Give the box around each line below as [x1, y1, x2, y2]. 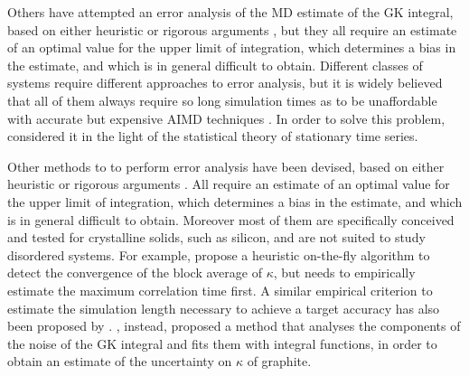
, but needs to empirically [273, 263, 416, 282]
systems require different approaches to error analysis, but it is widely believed [7, 73, 443, 92]
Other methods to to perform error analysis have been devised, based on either [7, 156, 445, 175]
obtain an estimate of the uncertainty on [7, 352, 232, 371]
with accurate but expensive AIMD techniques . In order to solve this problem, [7, 108, 446, 127]
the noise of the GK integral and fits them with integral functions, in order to [7, 334, 437, 352]
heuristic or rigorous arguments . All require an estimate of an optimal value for [7, 174, 450, 193]
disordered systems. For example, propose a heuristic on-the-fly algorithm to [7, 245, 430, 264]
